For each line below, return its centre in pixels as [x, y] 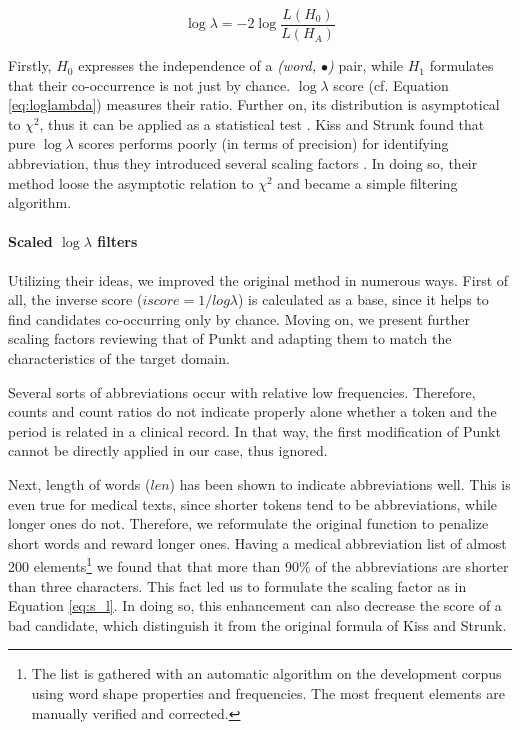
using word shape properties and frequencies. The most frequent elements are [268, 692]
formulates [461, 65]
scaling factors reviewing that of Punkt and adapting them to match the [230, 338]
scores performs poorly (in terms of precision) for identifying [263, 143]
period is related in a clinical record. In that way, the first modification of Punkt [254, 430]
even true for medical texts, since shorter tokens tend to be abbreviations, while [253, 503]
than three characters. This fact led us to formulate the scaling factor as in [237, 585]
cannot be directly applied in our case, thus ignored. [168, 450]
